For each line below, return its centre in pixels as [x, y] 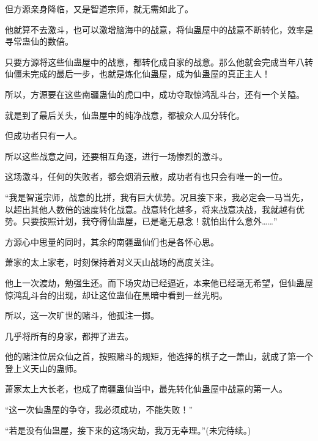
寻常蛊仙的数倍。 [39, 41]
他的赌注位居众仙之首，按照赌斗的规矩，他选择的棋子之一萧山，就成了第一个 [159, 356]
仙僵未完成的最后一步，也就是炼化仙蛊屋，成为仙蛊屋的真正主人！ [138, 74]
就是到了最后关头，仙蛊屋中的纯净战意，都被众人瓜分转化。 [125, 115]
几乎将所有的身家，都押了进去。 [69, 335]
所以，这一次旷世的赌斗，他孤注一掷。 [82, 315]
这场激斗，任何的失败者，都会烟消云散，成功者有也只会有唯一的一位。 [146, 176]
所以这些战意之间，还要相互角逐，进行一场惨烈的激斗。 [116, 156]
